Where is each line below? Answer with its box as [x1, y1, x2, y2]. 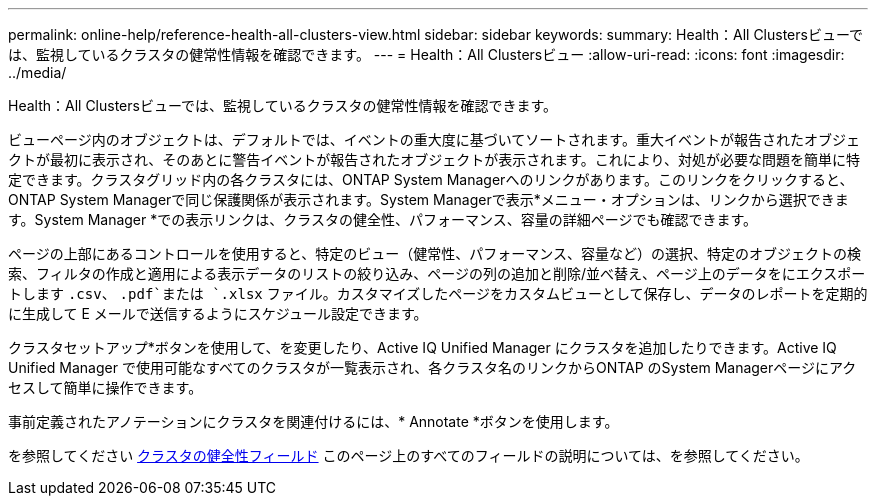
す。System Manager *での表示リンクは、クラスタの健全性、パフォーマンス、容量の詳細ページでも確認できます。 [8, 211, 758, 228]
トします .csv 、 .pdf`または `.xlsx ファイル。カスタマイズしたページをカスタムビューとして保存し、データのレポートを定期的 [8, 285, 868, 302]
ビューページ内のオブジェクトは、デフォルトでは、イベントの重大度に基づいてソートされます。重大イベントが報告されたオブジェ [8, 131, 860, 148]
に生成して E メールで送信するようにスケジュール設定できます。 [8, 305, 428, 322]
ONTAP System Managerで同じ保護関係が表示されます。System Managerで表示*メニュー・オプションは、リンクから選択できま [8, 191, 849, 208]
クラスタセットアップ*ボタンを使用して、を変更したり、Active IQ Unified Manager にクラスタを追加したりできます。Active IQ [8, 339, 837, 356]
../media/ [8, 64, 67, 81]
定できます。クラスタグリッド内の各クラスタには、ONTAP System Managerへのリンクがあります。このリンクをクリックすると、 [8, 171, 854, 188]
